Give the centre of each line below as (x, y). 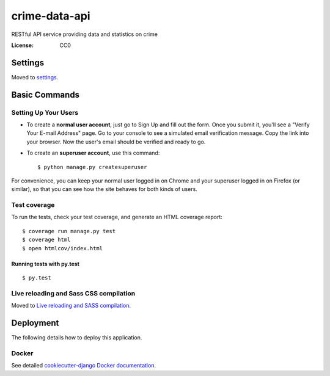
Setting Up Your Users (45, 112)
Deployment (35, 323)
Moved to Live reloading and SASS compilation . (71, 306)
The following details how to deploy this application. (77, 338)
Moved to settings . (35, 77)
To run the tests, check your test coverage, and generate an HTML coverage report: (117, 217)
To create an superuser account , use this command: (93, 153)
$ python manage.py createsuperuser (92, 167)
